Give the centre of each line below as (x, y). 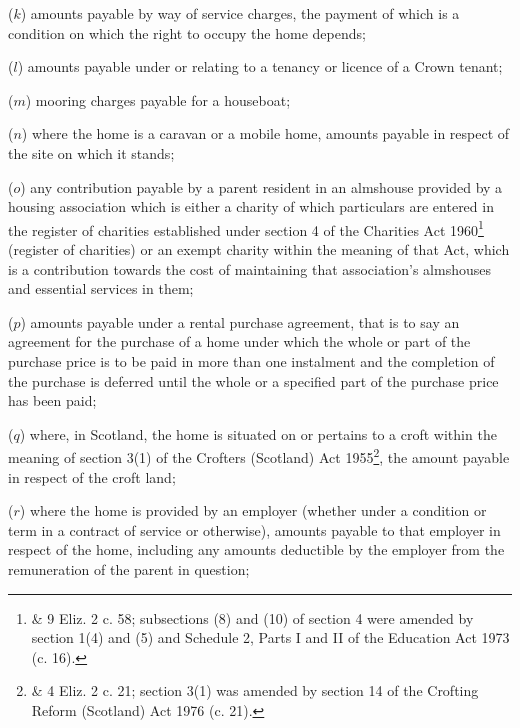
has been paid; (52, 400)
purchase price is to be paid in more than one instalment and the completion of (251, 360)
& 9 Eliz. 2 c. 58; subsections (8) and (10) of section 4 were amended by (252, 617)
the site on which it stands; (91, 152)
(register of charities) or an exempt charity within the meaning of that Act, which (259, 249)
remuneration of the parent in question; (129, 568)
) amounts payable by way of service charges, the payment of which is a (240, 13)
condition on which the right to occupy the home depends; (187, 32)
